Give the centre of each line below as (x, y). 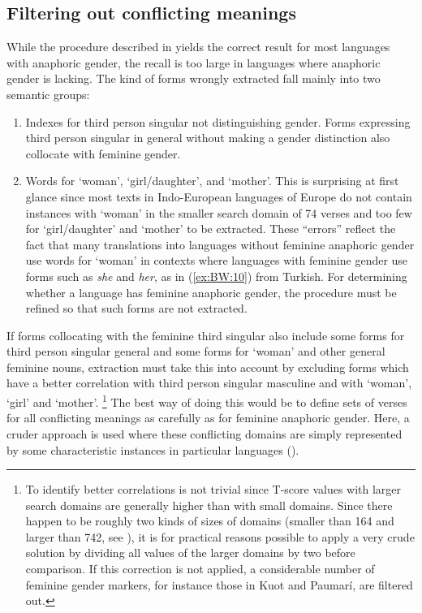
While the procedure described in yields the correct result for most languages (198, 47)
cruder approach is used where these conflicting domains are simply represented (205, 433)
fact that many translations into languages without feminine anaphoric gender (220, 244)
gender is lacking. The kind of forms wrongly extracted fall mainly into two (194, 78)
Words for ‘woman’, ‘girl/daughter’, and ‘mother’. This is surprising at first (212, 181)
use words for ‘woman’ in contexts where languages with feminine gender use (217, 260)
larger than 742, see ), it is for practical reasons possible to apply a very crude (220, 536)
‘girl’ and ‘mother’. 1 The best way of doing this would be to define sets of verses (207, 401)
